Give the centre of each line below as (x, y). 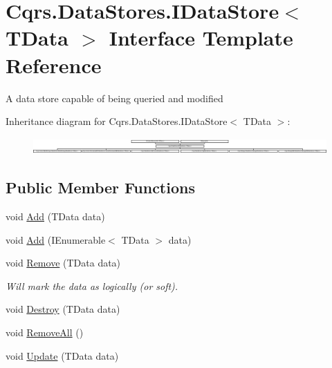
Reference (54, 65)
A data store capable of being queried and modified (114, 98)
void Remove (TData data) (63, 263)
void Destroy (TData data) (63, 309)
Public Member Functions (100, 187)
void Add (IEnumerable (56, 239)
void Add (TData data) (55, 216)
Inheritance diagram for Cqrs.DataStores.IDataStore (117, 121)
